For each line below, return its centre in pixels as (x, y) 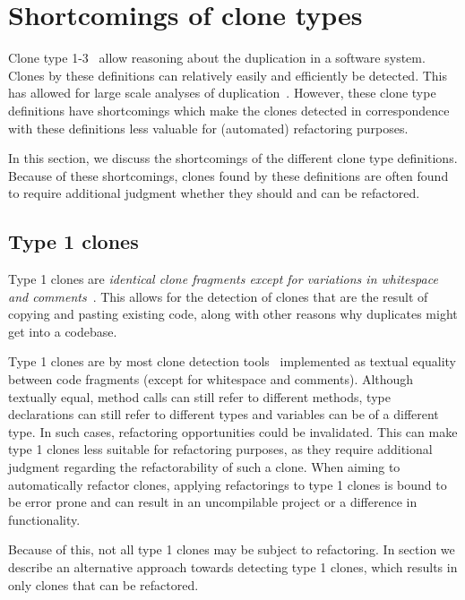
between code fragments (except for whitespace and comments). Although (211, 379)
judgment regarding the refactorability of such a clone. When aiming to (204, 467)
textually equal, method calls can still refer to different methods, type (199, 396)
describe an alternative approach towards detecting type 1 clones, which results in (233, 566)
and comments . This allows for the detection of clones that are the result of (218, 296)
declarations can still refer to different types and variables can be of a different (224, 414)
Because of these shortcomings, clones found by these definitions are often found (228, 175)
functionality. (44, 519)
